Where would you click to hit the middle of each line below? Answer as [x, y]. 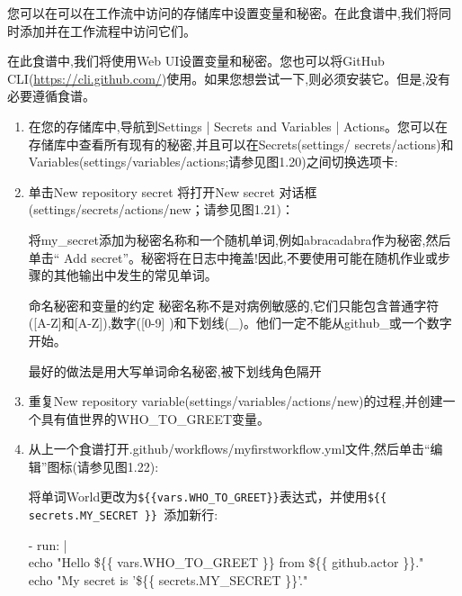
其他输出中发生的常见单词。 [135, 275]
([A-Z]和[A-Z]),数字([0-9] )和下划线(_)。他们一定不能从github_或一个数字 [240, 323]
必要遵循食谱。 [51, 96]
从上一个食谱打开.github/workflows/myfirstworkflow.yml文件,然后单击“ [229, 449]
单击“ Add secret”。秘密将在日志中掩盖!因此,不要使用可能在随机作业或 [233, 257]
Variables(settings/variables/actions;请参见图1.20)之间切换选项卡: [213, 162]
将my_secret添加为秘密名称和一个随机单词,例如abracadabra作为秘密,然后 [240, 239]
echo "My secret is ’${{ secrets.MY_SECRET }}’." [168, 579]
